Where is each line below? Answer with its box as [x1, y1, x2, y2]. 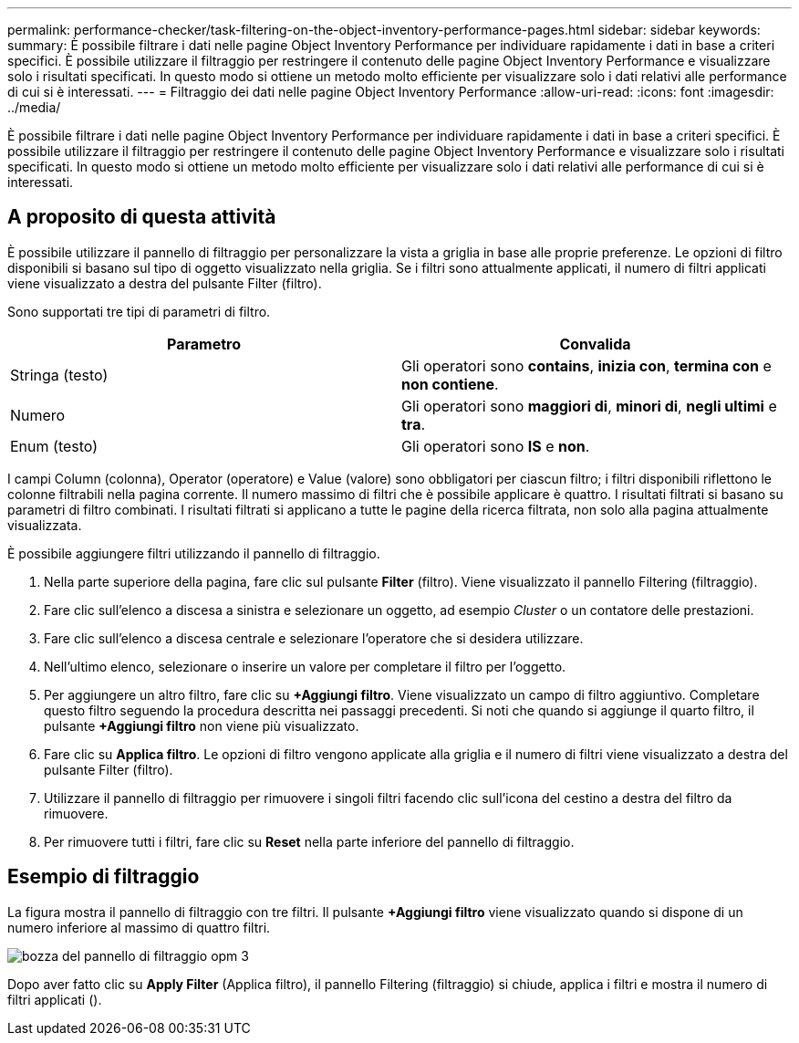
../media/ [7, 99, 61, 115]
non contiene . [401, 374, 499, 393]
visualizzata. [7, 516, 82, 533]
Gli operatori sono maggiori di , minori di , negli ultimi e [401, 396, 777, 415]
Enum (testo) [10, 436, 99, 455]
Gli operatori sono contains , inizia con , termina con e [401, 356, 772, 375]
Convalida [559, 334, 631, 353]
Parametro [167, 334, 241, 353]
